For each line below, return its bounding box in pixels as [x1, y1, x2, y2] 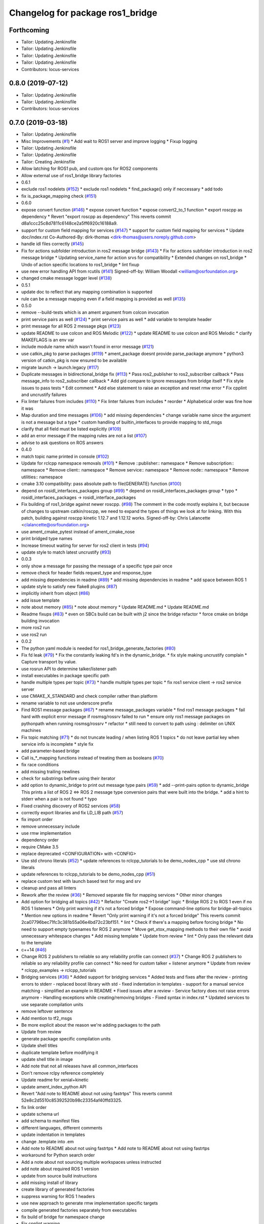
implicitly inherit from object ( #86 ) [21, 590, 90, 596]
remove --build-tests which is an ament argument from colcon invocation [21, 309, 169, 315]
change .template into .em [21, 1138, 74, 1144]
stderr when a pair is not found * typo [21, 796, 97, 802]
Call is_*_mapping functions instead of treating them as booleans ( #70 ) [21, 754, 164, 761]
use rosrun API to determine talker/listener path [21, 666, 117, 672]
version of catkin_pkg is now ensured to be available [21, 357, 127, 363]
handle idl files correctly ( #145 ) [21, 241, 84, 247]
